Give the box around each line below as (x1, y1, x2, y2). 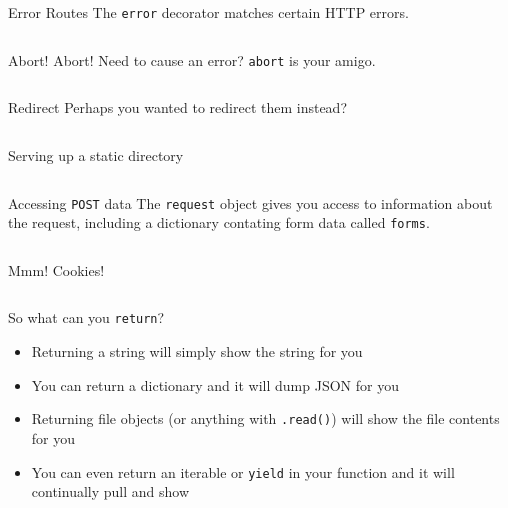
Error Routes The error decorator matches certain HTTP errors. (8, 2, 409, 22)
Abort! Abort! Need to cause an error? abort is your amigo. (8, 49, 376, 70)
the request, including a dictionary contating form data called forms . (8, 212, 430, 233)
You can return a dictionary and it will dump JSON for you (31, 374, 399, 395)
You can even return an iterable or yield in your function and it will (31, 461, 455, 482)
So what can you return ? (8, 307, 165, 328)
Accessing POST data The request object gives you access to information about (8, 192, 493, 213)
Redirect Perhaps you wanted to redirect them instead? (8, 97, 348, 118)
